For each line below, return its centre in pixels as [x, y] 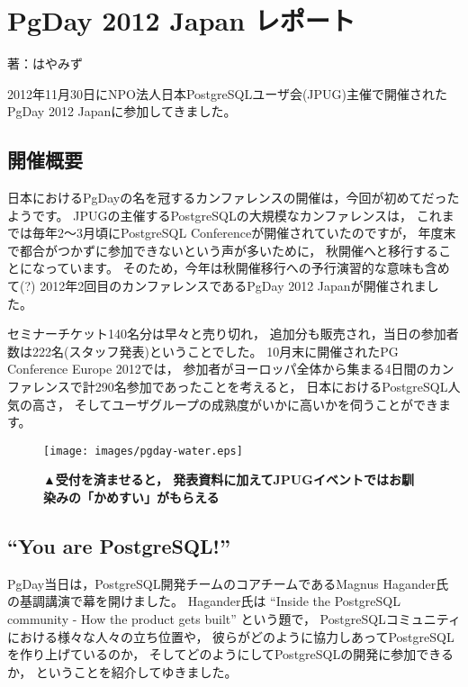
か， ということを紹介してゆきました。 [122, 671]
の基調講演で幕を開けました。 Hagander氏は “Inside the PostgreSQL [204, 601]
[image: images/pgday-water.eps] [143, 451]
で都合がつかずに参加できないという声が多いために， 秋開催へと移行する [223, 250]
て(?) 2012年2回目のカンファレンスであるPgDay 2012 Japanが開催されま [217, 286]
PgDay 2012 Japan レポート [181, 20]
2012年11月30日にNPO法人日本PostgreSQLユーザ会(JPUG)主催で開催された [227, 93]
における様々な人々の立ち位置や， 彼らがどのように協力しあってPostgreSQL [231, 636]
